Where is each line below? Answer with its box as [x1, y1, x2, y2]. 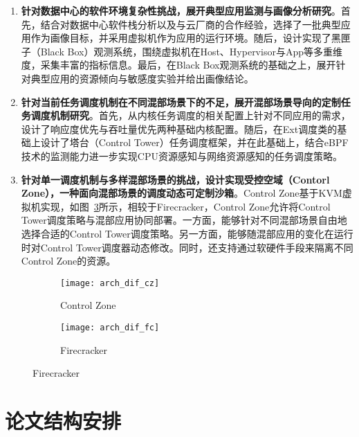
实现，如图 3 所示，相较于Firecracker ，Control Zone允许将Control [40, 199, 331, 213]
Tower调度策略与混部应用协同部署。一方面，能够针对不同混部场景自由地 [21, 213, 347, 227]
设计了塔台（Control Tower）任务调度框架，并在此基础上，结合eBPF [40, 135, 349, 150]
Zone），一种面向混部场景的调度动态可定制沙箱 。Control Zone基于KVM [21, 186, 342, 200]
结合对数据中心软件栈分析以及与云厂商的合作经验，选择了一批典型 [40, 17, 341, 31]
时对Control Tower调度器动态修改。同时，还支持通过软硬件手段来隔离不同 [21, 240, 353, 254]
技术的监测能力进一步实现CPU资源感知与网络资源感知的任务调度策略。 [21, 148, 342, 163]
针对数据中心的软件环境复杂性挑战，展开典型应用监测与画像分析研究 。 [21, 3, 341, 17]
